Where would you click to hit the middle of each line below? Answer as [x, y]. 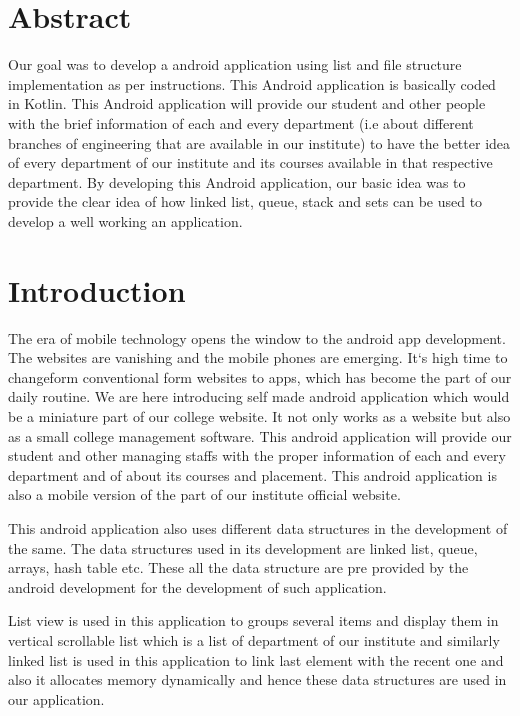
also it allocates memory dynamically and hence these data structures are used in [257, 679]
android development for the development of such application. [197, 586]
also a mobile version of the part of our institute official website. [204, 494]
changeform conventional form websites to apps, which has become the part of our [260, 376]
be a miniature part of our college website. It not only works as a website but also [259, 415]
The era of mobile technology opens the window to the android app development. [257, 337]
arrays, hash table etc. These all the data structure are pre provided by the [238, 567]
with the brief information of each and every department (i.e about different [241, 122]
